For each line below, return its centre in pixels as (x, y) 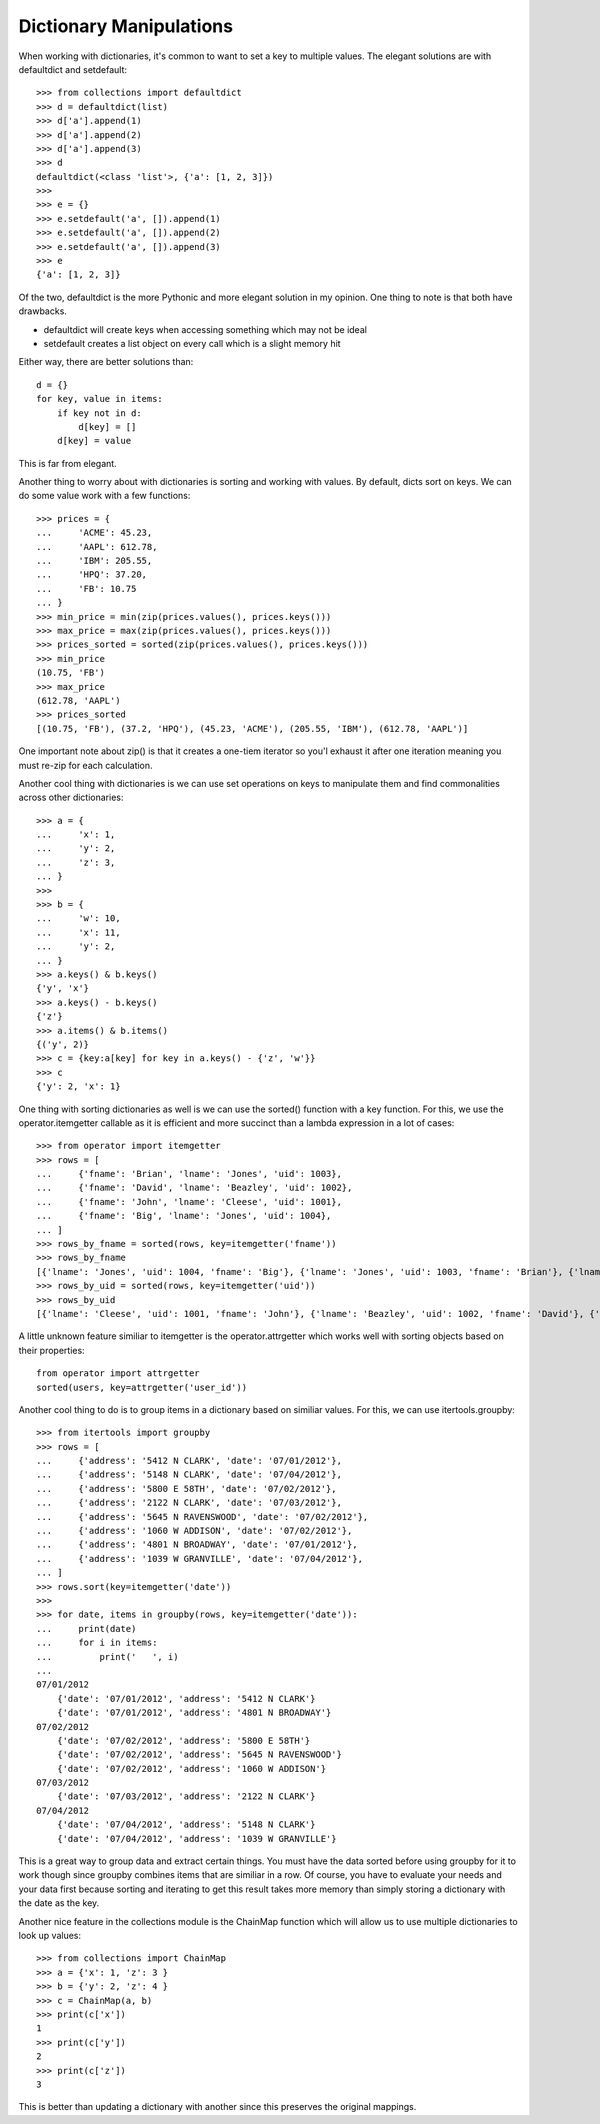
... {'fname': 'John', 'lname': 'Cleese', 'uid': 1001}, (189, 1201)
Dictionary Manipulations (126, 26)
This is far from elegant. (67, 463)
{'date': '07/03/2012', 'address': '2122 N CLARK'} (186, 1796)
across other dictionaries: (71, 797)
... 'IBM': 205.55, (94, 561)
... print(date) (86, 1628)
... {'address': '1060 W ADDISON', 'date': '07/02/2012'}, (194, 1531)
